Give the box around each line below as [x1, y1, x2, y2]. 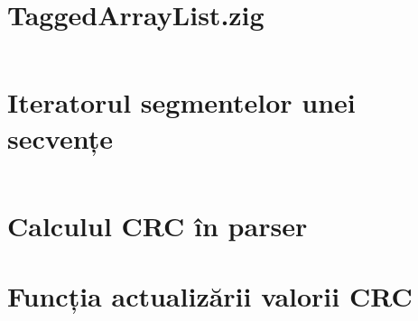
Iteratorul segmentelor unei [7, 84, 356, 121]
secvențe [7, 119, 113, 156]
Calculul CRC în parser [7, 206, 308, 243]
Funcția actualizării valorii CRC [7, 278, 413, 314]
